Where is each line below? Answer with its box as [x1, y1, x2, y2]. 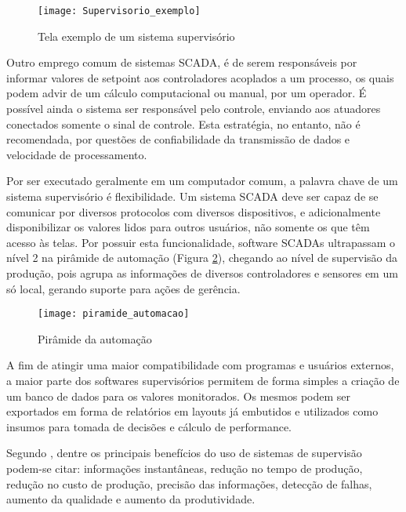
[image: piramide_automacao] [38, 308, 190, 320]
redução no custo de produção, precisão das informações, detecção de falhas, [6, 475, 372, 492]
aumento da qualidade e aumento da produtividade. [6, 491, 256, 507]
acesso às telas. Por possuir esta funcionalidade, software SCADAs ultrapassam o [6, 234, 396, 250]
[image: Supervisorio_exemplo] [38, 5, 201, 16]
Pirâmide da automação [38, 330, 152, 347]
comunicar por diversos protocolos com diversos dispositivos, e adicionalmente [6, 203, 381, 220]
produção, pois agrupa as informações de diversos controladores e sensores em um [6, 264, 398, 281]
